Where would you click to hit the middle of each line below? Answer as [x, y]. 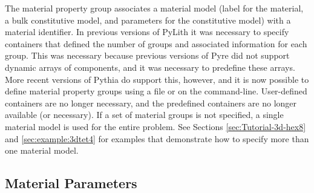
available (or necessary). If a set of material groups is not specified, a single [144, 115]
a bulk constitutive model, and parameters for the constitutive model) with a [148, 20]
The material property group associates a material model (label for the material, [154, 8]
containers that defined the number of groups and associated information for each [156, 43]
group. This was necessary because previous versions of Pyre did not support [147, 55]
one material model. [42, 150]
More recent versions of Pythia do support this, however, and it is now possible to [157, 79]
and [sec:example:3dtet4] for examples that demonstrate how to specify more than [157, 138]
